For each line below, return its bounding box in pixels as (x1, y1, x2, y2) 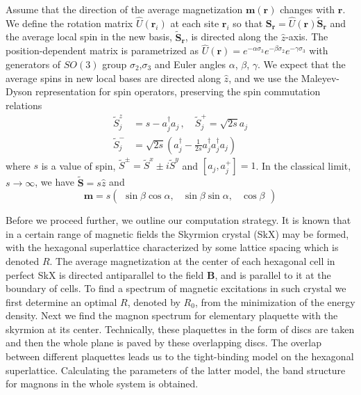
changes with (280, 2, 335, 16)
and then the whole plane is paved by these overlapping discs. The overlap (6, 335, 321, 350)
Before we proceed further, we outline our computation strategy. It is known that (6, 213, 351, 227)
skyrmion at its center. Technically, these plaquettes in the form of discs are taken (6, 321, 355, 336)
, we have (35, 175, 75, 189)
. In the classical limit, (255, 158, 351, 172)
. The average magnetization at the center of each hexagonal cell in (49, 253, 335, 268)
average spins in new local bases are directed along (6, 70, 221, 85)
